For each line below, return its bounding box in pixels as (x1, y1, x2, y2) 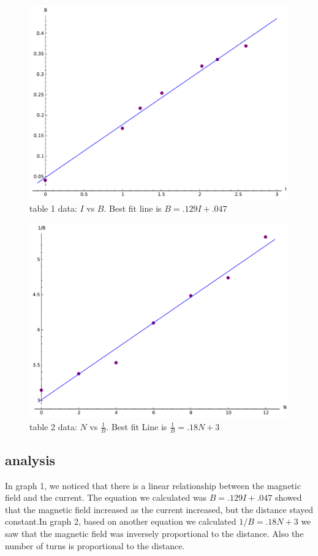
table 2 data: (29, 420, 77, 433)
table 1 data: (29, 201, 77, 214)
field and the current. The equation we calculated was (5, 491, 207, 504)
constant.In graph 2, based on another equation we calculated (5, 515, 237, 528)
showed (274, 491, 302, 504)
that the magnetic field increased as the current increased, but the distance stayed (5, 503, 313, 515)
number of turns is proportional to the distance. (5, 539, 185, 552)
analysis (5, 450, 56, 469)
